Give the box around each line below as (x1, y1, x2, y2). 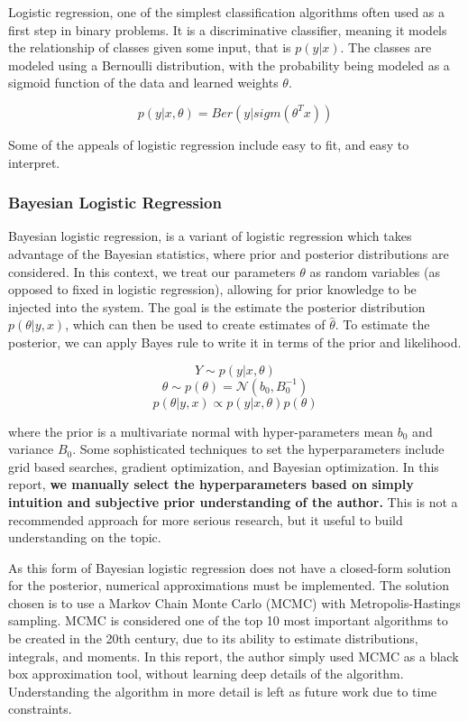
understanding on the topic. (8, 528, 161, 547)
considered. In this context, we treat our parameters (8, 262, 296, 281)
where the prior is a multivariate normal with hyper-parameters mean (8, 421, 394, 440)
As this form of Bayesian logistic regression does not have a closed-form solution (8, 558, 451, 577)
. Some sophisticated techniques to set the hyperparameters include (72, 439, 445, 458)
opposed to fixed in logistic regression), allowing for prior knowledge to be (8, 280, 417, 299)
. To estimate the (335, 315, 430, 334)
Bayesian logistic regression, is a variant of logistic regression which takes (8, 226, 412, 245)
